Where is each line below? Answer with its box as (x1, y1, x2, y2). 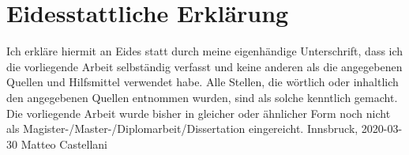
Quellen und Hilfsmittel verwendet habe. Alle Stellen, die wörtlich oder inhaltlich (6, 74, 399, 90)
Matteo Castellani (21, 135, 108, 152)
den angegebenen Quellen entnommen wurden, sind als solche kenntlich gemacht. (6, 89, 398, 105)
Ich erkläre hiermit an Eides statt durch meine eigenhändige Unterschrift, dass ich (6, 43, 403, 59)
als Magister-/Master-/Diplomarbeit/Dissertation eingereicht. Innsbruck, (6, 120, 358, 137)
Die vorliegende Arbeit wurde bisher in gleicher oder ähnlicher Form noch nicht (6, 104, 391, 121)
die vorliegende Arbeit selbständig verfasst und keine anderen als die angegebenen (6, 58, 403, 74)
